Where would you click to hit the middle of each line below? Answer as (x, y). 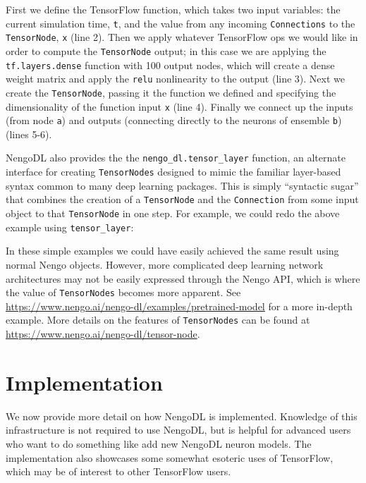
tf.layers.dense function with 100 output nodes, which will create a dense (170, 65)
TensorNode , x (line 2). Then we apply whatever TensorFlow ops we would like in (182, 37)
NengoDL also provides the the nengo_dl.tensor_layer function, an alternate (176, 158)
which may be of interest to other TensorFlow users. (118, 471)
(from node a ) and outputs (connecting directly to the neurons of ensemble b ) (174, 120)
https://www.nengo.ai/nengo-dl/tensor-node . (103, 334)
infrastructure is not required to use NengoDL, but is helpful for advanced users (178, 430)
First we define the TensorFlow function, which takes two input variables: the (173, 9)
